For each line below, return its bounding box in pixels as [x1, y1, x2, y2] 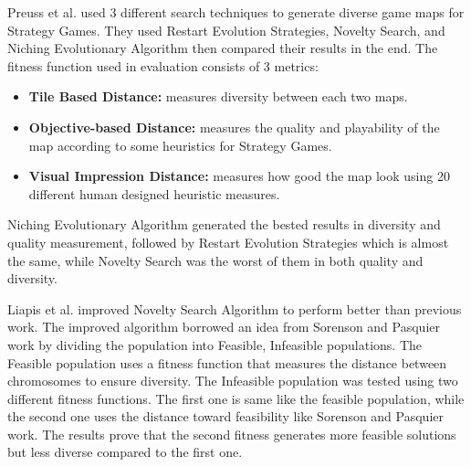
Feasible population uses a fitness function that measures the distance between [7, 353, 447, 372]
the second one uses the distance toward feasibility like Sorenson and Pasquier [7, 407, 445, 426]
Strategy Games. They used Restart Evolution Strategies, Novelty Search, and [7, 20, 445, 39]
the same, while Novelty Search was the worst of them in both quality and [7, 250, 424, 270]
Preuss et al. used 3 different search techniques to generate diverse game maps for [7, 3, 465, 21]
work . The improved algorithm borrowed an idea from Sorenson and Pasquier [7, 317, 440, 336]
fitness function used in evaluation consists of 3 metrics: [7, 56, 319, 75]
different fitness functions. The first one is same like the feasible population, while [7, 388, 465, 408]
